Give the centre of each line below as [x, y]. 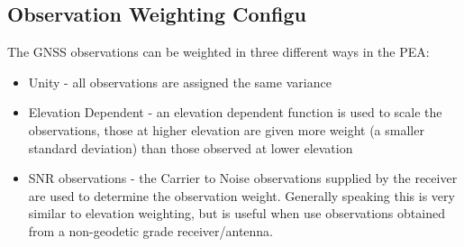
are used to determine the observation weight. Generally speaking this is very [241, 195]
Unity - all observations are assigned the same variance [180, 82]
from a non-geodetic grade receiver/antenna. [151, 230]
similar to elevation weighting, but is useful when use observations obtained [237, 213]
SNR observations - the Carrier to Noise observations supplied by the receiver [243, 178]
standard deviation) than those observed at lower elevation [191, 147]
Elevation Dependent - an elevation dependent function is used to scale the [235, 112]
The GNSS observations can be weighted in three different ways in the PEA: [218, 52]
